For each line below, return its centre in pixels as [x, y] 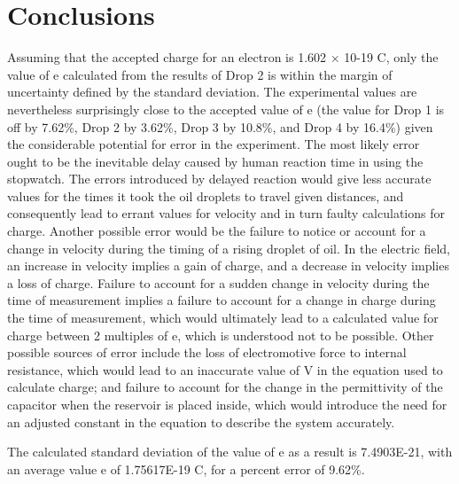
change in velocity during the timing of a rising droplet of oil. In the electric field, [229, 248]
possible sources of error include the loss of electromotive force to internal [207, 352]
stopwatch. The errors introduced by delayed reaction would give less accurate [219, 179]
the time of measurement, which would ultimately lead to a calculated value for [223, 318]
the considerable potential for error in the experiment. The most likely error [214, 144]
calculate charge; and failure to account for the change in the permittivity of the [225, 387]
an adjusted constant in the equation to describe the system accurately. [201, 422]
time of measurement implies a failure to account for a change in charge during [222, 300]
